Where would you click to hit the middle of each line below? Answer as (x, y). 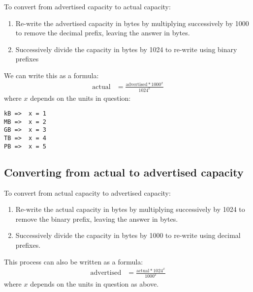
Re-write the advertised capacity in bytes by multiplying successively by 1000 (132, 23)
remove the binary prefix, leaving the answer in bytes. (97, 219)
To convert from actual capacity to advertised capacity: (87, 192)
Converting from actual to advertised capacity (124, 172)
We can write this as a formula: (51, 75)
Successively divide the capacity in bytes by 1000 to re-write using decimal (128, 235)
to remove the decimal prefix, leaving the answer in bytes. (103, 33)
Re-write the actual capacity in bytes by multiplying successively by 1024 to (130, 209)
